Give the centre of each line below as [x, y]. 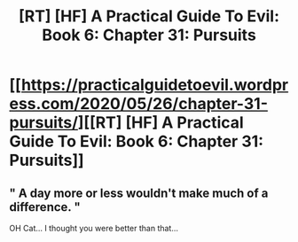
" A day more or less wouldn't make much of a [139, 193]
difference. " [45, 207]
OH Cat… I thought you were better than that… [94, 228]
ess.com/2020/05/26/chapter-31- [139, 104]
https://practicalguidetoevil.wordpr [155, 85]
